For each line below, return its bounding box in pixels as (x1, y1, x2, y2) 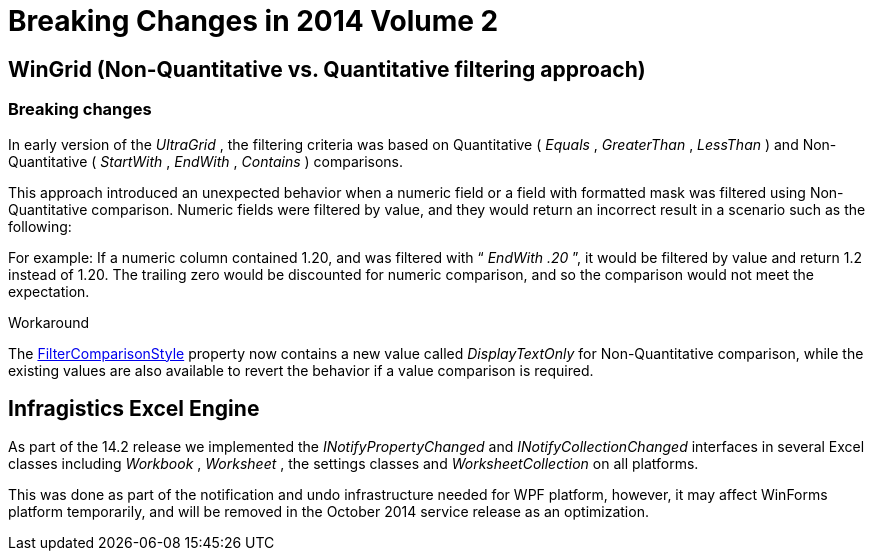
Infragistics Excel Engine (8, 395, 260, 421)
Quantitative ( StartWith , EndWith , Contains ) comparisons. (8, 152, 404, 170)
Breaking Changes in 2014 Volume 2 (8, 4, 499, 38)
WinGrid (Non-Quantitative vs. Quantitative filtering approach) (8, 56, 646, 82)
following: (8, 217, 72, 235)
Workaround (8, 313, 90, 331)
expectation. (8, 282, 90, 300)
